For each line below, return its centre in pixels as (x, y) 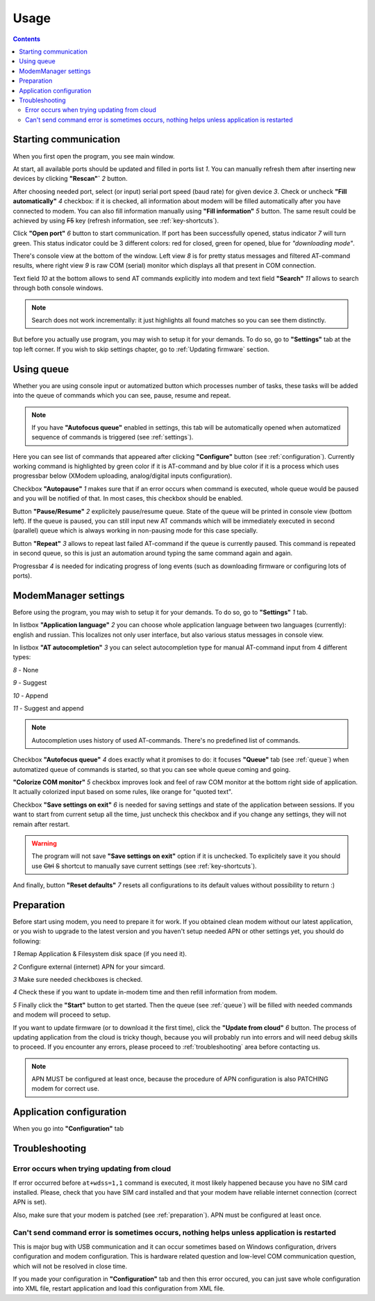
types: (22, 657)
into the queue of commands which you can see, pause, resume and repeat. (122, 396)
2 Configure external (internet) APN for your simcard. (89, 967)
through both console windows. (58, 288)
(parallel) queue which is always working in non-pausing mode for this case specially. (135, 531)
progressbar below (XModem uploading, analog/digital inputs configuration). (123, 476)
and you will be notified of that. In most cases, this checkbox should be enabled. (128, 499)
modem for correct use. (66, 1089)
